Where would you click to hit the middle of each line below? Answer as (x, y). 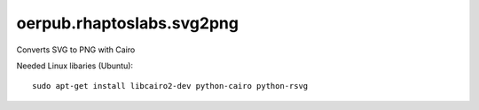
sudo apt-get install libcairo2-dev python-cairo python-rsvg (170, 86)
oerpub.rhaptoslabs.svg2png (128, 23)
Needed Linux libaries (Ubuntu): (75, 66)
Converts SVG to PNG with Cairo (76, 50)
